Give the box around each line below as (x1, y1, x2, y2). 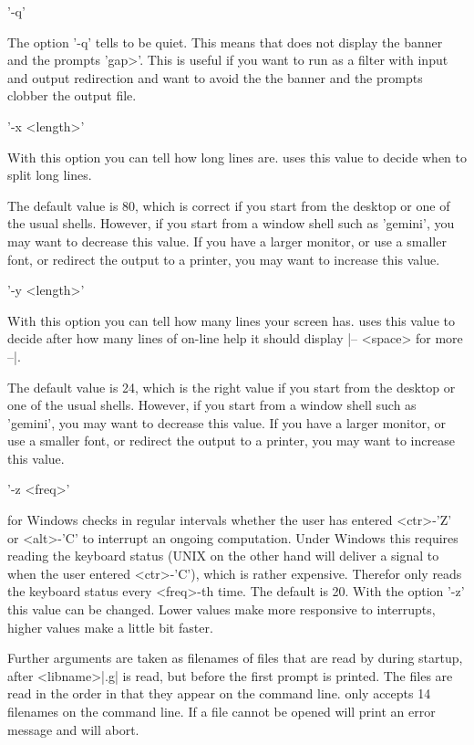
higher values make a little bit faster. (7, 617, 213, 636)
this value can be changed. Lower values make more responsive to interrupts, (7, 600, 436, 619)
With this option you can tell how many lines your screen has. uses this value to (7, 310, 455, 330)
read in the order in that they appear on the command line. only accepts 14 (7, 684, 431, 703)
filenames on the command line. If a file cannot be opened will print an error (7, 702, 436, 720)
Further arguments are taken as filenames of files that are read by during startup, (7, 648, 463, 667)
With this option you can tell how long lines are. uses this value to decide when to (7, 147, 468, 166)
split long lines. (7, 165, 92, 184)
